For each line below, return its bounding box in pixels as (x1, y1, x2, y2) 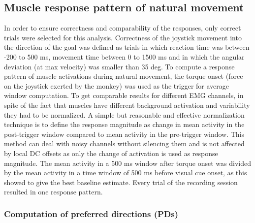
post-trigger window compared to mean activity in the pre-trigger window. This (4, 128, 245, 139)
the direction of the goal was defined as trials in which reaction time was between (4, 42, 250, 52)
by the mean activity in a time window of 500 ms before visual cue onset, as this (4, 167, 247, 178)
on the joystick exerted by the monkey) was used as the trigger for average (4, 80, 229, 91)
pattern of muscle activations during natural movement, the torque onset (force (4, 71, 243, 81)
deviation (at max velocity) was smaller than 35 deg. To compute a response (4, 61, 235, 71)
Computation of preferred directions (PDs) (4, 207, 178, 220)
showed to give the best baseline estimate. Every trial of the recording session (4, 177, 238, 187)
